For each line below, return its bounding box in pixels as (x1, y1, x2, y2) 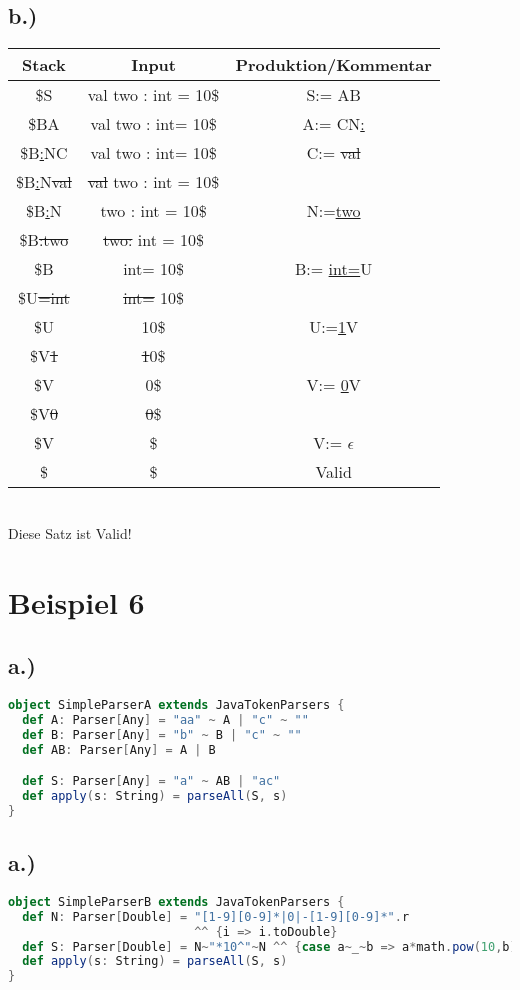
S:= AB (306, 83, 361, 107)
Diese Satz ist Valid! (8, 522, 132, 543)
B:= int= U (295, 257, 373, 281)
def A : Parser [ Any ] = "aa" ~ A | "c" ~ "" (22, 712, 309, 727)
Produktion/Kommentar (235, 53, 432, 77)
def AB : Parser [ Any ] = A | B (22, 742, 216, 757)
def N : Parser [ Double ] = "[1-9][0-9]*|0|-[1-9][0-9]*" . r (22, 909, 410, 924)
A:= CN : (302, 112, 365, 136)
